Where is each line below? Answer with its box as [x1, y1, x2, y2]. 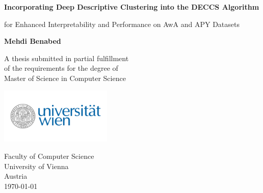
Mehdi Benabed [4, 36, 61, 46]
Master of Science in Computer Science [4, 72, 126, 83]
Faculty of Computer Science [4, 150, 94, 161]
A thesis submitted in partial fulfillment [4, 52, 129, 63]
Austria [4, 171, 28, 181]
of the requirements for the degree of [4, 63, 118, 73]
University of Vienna [4, 160, 69, 171]
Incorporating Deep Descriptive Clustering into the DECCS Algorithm [4, 2, 259, 12]
